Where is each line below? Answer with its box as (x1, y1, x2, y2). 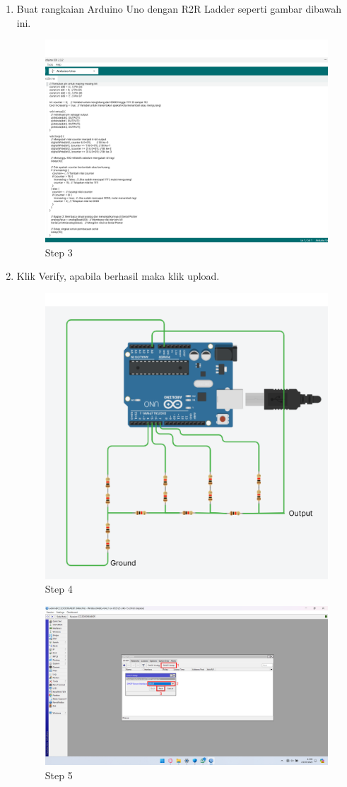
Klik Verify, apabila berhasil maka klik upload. (16, 268, 220, 283)
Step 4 (45, 581, 73, 596)
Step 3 (45, 244, 73, 259)
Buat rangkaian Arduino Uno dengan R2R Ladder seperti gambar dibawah (16, 1, 342, 16)
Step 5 (45, 767, 73, 782)
